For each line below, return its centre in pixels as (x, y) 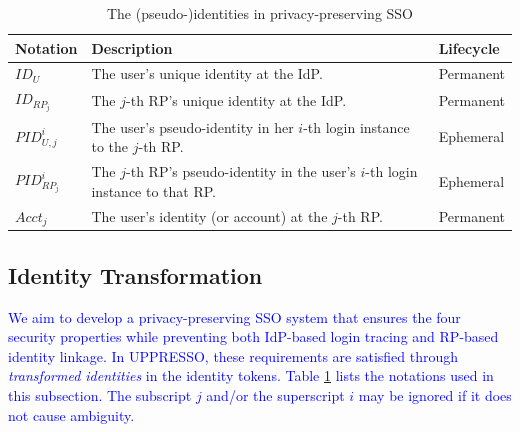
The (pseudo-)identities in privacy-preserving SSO (260, 13)
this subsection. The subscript (100, 395)
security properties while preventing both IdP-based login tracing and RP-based (253, 336)
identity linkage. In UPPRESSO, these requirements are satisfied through (233, 355)
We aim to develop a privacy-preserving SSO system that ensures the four (234, 316)
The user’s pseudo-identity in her (192, 126)
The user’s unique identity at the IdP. (207, 73)
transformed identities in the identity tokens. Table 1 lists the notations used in (251, 375)
